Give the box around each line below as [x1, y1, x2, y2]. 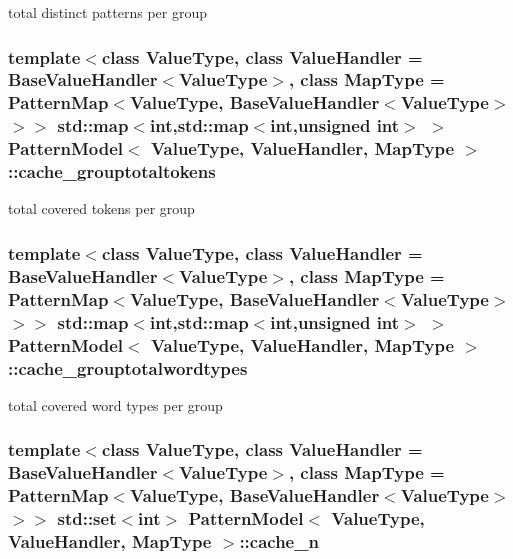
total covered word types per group [8, 394, 223, 415]
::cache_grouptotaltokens [8, 159, 216, 184]
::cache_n [239, 529, 319, 554]
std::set [57, 506, 117, 531]
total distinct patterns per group [8, 2, 208, 22]
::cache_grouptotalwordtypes [8, 355, 248, 380]
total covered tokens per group [8, 198, 195, 219]
